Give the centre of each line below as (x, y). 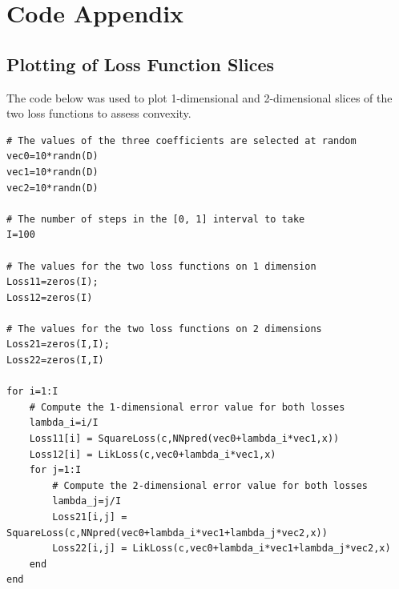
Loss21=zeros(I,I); (58, 345)
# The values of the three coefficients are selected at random (181, 140)
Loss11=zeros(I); (52, 282)
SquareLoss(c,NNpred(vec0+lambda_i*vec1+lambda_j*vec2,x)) (167, 533)
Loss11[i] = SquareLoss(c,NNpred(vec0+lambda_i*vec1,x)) (184, 439)
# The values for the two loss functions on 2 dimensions (164, 329)
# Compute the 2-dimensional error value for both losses (210, 485)
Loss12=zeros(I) (50, 297)
